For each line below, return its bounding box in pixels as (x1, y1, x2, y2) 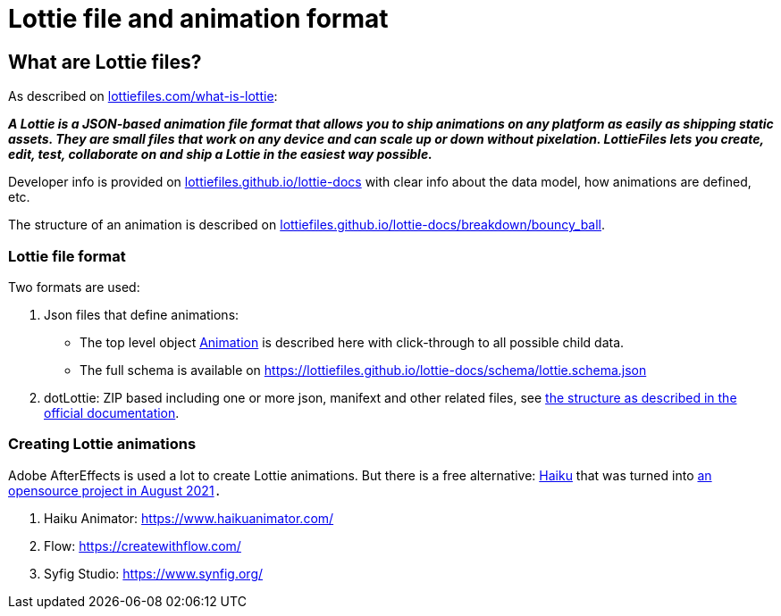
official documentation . (44, 404, 180, 420)
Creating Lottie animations (8, 435, 197, 454)
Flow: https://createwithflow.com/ (44, 537, 241, 554)
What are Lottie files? (8, 50, 202, 73)
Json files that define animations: (44, 306, 239, 322)
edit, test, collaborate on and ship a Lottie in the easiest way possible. (8, 146, 432, 162)
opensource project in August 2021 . (8, 482, 223, 498)
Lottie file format (8, 246, 126, 265)
